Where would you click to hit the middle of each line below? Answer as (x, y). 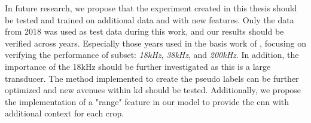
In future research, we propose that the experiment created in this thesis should (151, 8)
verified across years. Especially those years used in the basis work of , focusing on (155, 43)
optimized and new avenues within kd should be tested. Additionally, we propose (153, 90)
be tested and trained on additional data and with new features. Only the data (150, 19)
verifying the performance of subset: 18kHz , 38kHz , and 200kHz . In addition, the (152, 55)
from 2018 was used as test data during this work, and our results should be (144, 31)
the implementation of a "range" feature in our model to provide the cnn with (147, 101)
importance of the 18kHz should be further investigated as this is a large (138, 66)
